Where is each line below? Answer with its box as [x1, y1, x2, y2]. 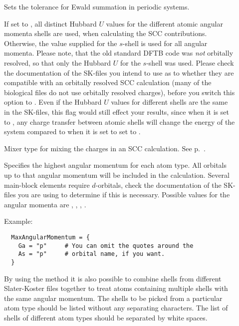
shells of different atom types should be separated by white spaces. [4, 312, 208, 322]
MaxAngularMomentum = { [11, 233, 90, 241]
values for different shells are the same [111, 97, 228, 107]
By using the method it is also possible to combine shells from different [4, 273, 222, 283]
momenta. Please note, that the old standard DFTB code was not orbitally [4, 48, 234, 58]
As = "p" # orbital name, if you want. [18, 250, 165, 258]
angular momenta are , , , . [4, 199, 86, 209]
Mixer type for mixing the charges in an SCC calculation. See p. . [4, 143, 206, 153]
